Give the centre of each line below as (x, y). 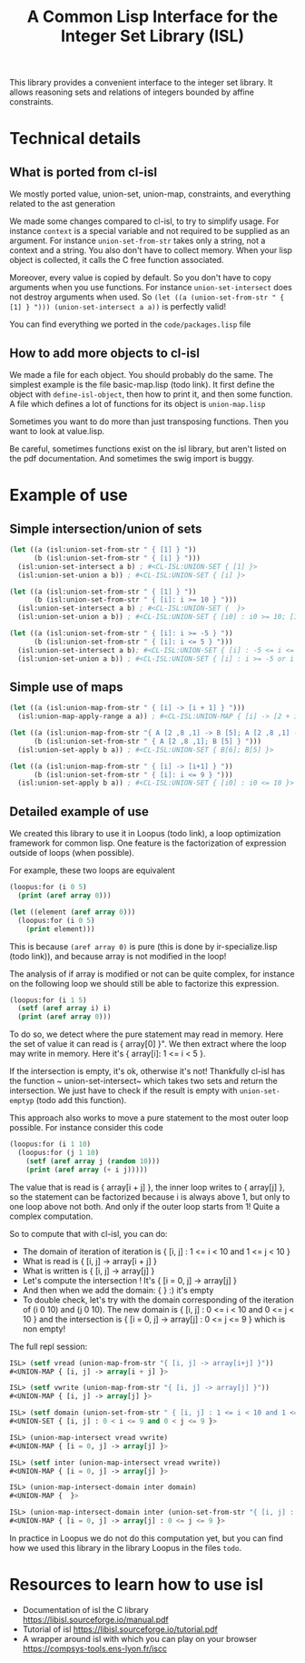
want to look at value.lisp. (57, 431)
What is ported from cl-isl (83, 172)
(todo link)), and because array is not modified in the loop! (118, 956)
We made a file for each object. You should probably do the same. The (142, 375)
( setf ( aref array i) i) (64, 1009)
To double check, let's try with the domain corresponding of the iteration (158, 1300)
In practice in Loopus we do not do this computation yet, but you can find (147, 1538)
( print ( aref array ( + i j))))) (87, 1170)
